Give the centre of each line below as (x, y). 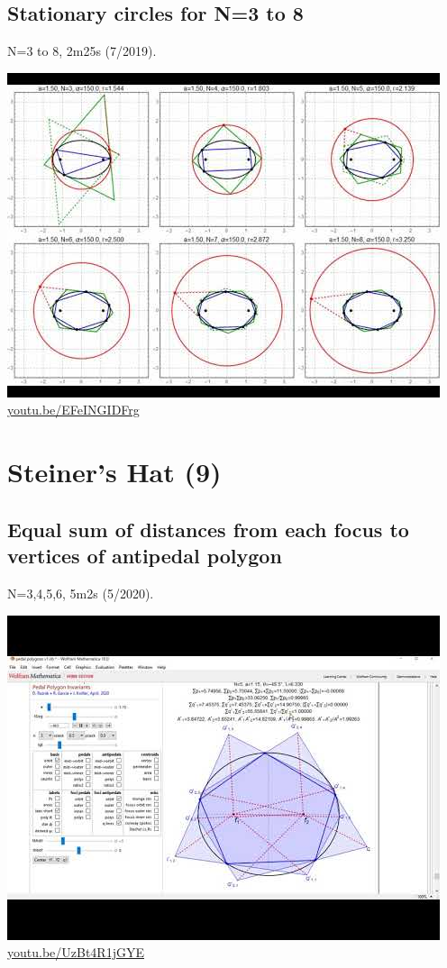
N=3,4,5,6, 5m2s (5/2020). (81, 593)
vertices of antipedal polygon (145, 556)
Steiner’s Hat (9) (114, 472)
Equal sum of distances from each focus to (208, 529)
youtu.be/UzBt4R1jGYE (76, 952)
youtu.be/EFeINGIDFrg (73, 410)
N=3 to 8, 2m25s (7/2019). (82, 51)
